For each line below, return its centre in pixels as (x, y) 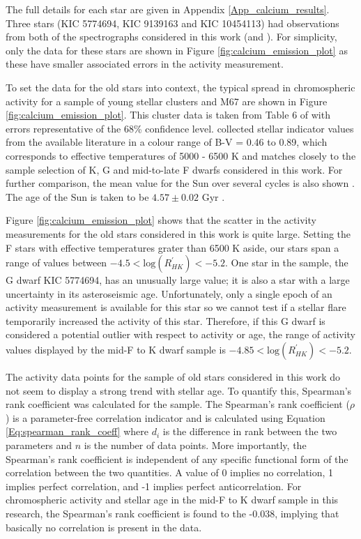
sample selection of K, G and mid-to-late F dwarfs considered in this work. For (174, 169)
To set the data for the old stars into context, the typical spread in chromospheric (180, 87)
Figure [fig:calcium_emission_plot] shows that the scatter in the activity (161, 220)
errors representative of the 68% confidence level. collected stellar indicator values (180, 128)
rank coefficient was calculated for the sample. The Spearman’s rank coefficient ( (178, 404)
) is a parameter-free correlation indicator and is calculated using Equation (166, 417)
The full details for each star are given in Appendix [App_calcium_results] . (168, 9)
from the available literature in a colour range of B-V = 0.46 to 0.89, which (167, 142)
